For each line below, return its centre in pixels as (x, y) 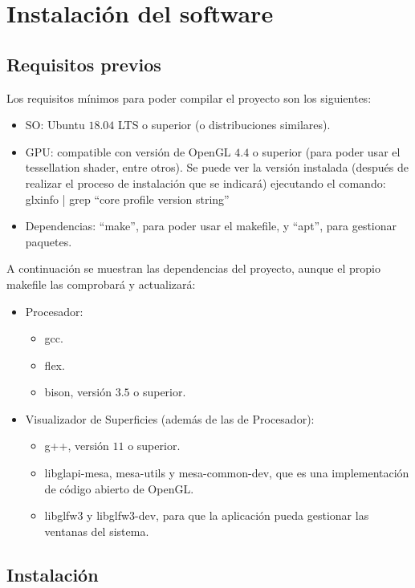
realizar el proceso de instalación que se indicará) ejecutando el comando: (205, 182)
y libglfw (108, 515)
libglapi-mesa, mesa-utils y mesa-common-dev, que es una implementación (227, 473)
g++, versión (77, 446)
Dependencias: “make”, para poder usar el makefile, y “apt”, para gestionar (211, 226)
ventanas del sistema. (97, 531)
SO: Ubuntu (55, 125)
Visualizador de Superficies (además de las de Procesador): (170, 418)
